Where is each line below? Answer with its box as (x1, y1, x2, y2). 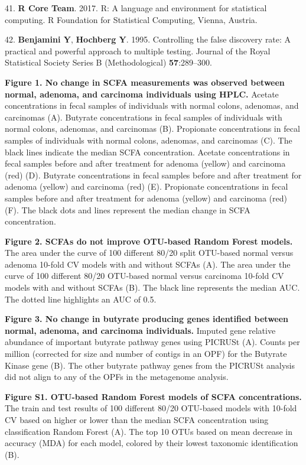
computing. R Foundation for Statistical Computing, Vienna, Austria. (5, 13, 258, 25)
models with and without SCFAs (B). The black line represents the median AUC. (5, 281, 300, 294)
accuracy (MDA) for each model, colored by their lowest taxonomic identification (5, 437, 298, 449)
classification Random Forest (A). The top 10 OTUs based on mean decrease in (5, 425, 292, 437)
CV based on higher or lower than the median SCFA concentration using (5, 414, 269, 425)
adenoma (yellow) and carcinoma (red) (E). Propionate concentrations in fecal (5, 180, 288, 193)
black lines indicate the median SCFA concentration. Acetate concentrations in (5, 145, 290, 158)
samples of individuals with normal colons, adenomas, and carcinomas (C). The (5, 134, 292, 146)
